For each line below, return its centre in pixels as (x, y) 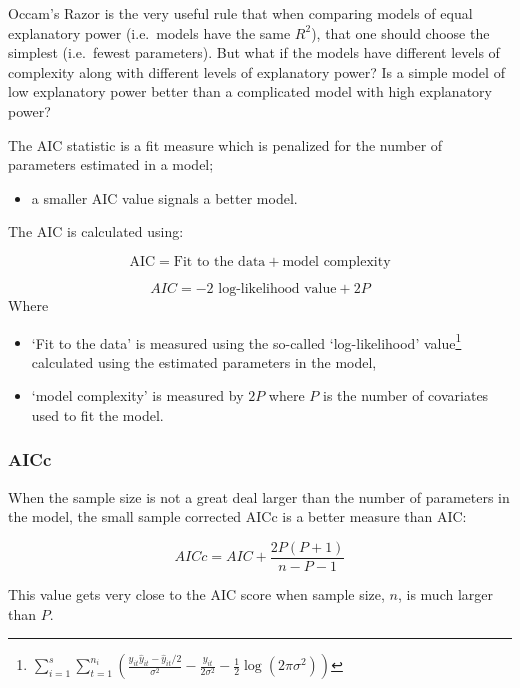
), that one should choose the (400, 32)
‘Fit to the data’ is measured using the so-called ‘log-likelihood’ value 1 (246, 341)
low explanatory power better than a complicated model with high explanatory (250, 91)
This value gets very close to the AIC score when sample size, (196, 594)
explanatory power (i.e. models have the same (149, 32)
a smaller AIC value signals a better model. (164, 197)
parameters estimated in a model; (111, 164)
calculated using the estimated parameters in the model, (204, 361)
